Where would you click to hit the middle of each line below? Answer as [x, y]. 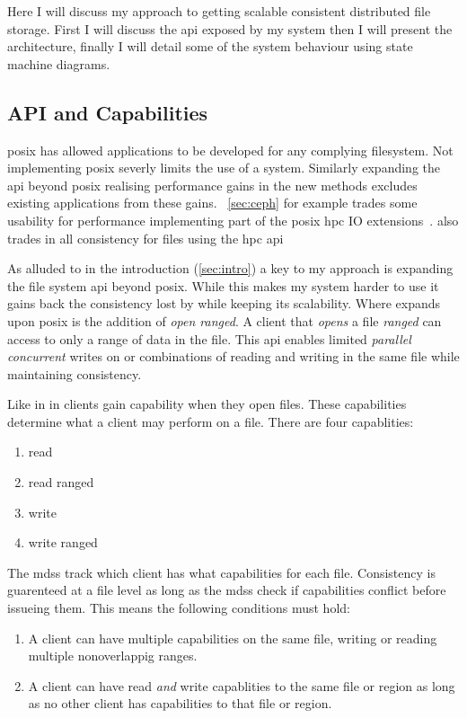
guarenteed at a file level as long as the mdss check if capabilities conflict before [227, 590]
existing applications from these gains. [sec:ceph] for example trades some [212, 203]
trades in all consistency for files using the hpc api [145, 238]
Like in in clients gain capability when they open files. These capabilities [207, 404]
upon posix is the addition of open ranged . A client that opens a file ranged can [225, 320]
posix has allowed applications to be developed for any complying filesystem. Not [230, 150]
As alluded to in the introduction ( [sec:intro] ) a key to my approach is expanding [230, 268]
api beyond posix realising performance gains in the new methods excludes [212, 185]
